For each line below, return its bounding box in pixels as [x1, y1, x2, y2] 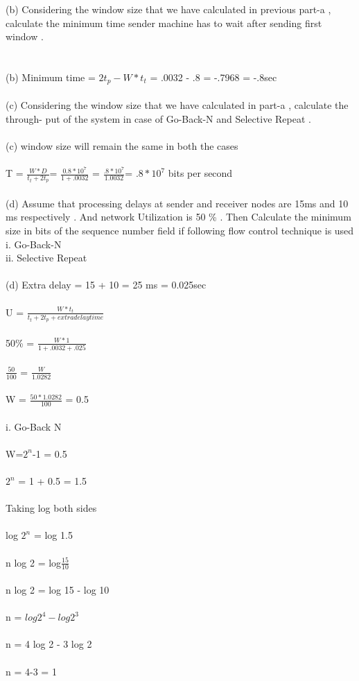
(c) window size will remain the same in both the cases [6, 138, 238, 153]
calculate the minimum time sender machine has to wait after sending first [6, 15, 322, 30]
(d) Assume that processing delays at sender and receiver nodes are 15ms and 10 [6, 196, 349, 210]
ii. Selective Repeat [6, 250, 87, 265]
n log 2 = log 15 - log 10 [6, 583, 110, 597]
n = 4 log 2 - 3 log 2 [6, 637, 92, 651]
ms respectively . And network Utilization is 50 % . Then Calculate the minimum [6, 209, 351, 224]
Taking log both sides [6, 501, 97, 515]
